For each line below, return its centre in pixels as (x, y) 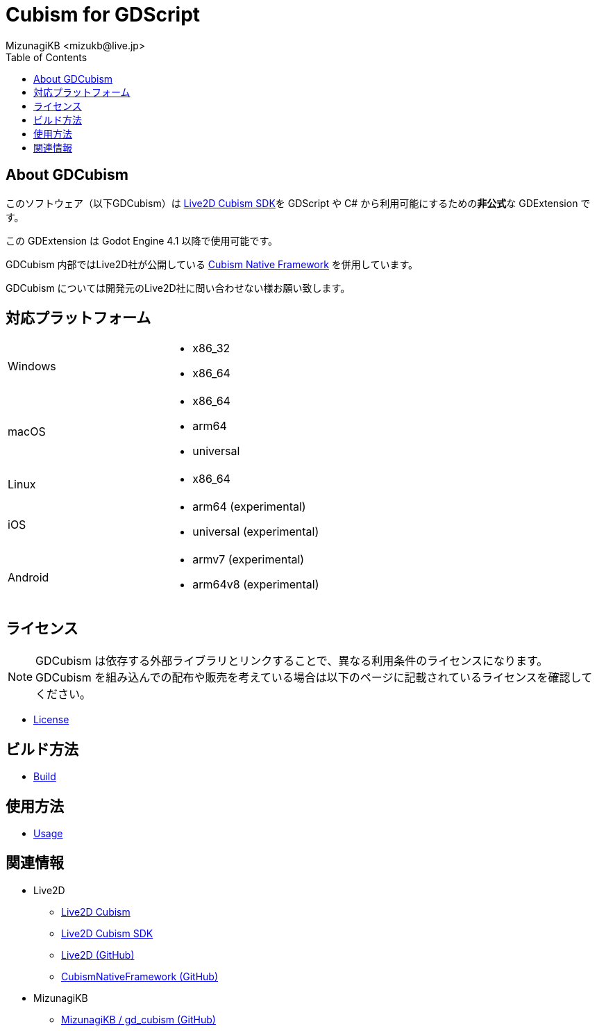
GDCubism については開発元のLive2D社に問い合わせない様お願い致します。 (178, 288)
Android (28, 578)
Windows (32, 366)
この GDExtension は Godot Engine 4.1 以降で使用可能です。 (142, 240)
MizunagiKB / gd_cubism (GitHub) (138, 1019)
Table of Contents (47, 57)
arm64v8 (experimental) (256, 585)
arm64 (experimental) (249, 507)
